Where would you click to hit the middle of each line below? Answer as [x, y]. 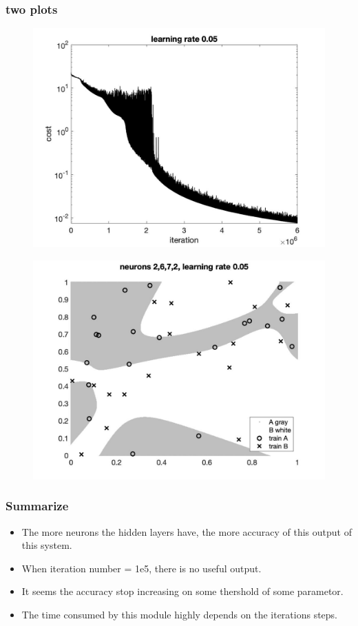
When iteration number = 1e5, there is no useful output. [141, 568]
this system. [47, 545]
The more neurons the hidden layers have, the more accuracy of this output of [187, 531]
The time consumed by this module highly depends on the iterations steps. [180, 614]
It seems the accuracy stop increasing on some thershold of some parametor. [182, 591]
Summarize [37, 506]
